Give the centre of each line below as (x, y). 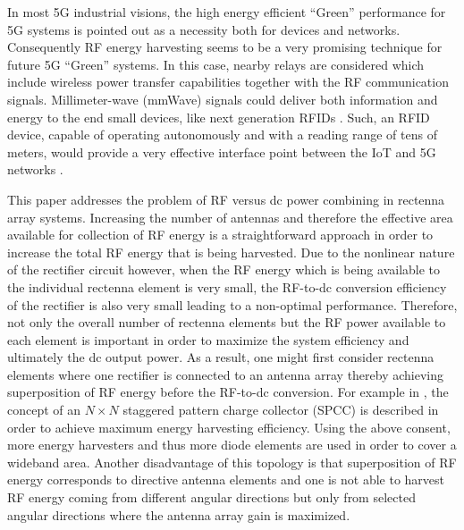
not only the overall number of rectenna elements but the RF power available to (227, 322)
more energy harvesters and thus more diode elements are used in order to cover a (232, 445)
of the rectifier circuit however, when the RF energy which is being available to (224, 269)
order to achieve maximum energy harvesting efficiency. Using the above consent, (229, 427)
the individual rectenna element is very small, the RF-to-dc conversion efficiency (227, 286)
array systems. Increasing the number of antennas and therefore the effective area (230, 217)
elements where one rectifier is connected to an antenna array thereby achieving (226, 374)
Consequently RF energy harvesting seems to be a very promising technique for (225, 47)
